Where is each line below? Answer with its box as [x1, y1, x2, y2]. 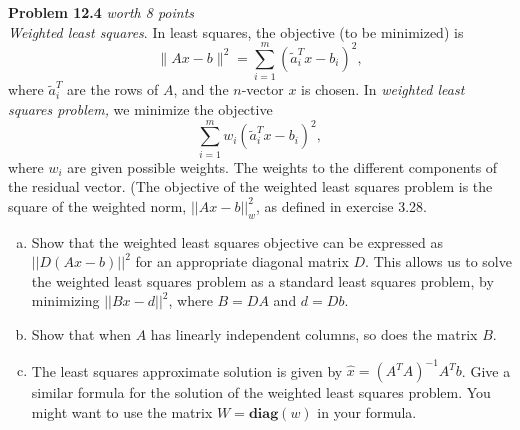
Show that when [31, 323, 131, 344]
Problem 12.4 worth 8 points [8, 2, 195, 22]
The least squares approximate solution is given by [31, 360, 343, 381]
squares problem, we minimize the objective [8, 98, 273, 119]
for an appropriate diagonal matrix [135, 251, 349, 272]
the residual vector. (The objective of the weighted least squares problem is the [8, 176, 493, 197]
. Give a [461, 360, 511, 381]
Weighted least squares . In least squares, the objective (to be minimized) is [8, 21, 464, 42]
